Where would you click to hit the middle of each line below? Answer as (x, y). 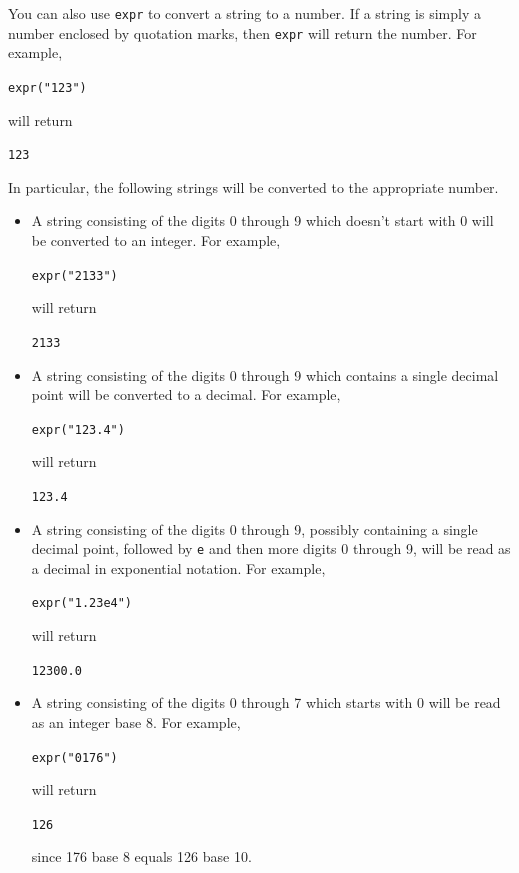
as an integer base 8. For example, (136, 721)
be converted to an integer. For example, (156, 240)
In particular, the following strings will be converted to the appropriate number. (253, 186)
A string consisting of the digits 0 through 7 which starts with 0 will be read (266, 702)
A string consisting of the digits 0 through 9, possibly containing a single (254, 528)
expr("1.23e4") (82, 603)
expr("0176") (74, 757)
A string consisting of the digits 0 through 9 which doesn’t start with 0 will (262, 220)
